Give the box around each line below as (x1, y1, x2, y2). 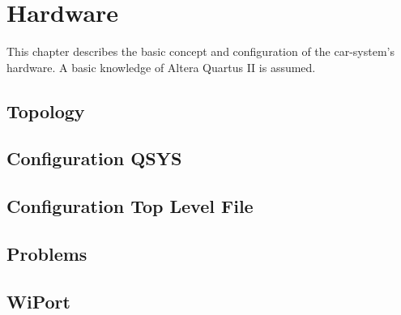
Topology (6, 98, 85, 123)
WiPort (6, 288, 70, 313)
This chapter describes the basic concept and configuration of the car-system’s (6, 43, 395, 60)
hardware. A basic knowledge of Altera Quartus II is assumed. (6, 58, 316, 75)
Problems (6, 241, 87, 266)
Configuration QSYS (6, 146, 182, 171)
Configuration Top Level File (6, 194, 254, 219)
